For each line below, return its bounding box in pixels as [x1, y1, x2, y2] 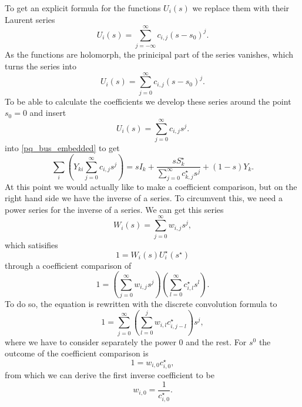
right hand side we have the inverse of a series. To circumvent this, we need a [5, 192, 283, 204]
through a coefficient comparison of [5, 259, 132, 271]
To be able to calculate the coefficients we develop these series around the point [5, 95, 291, 107]
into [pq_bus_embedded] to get [5, 141, 120, 154]
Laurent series [5, 13, 55, 25]
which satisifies [5, 238, 58, 251]
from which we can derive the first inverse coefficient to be [5, 369, 214, 381]
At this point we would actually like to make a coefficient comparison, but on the [5, 180, 297, 192]
